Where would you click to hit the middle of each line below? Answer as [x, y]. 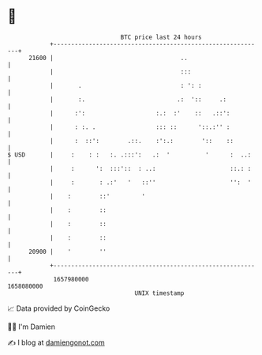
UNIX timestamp [159, 293]
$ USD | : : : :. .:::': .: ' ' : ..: [129, 155]
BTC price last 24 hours [161, 37]
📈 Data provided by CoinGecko [59, 308]
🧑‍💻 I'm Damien [32, 327]
